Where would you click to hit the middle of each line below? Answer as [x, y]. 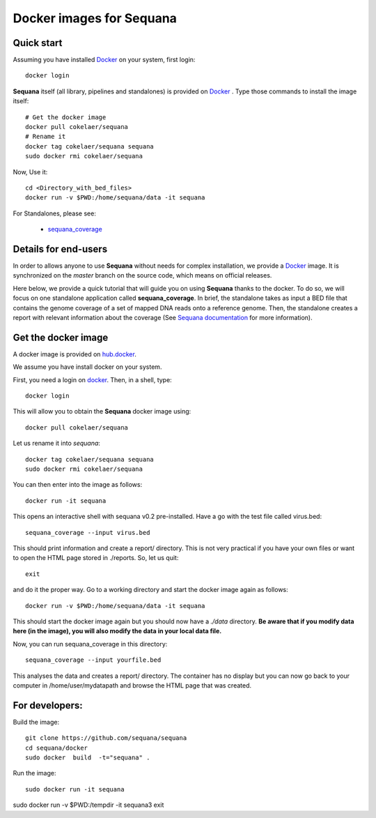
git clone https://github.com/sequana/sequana [106, 738]
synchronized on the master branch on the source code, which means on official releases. [142, 275]
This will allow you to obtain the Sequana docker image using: [102, 411]
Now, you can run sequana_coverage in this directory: [90, 644]
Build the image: [36, 722]
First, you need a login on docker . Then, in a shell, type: [92, 379]
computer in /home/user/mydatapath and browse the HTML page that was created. [132, 685]
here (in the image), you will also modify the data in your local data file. [117, 631]
